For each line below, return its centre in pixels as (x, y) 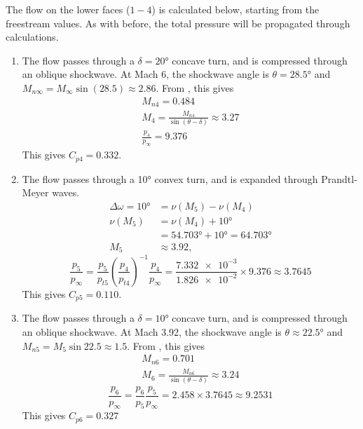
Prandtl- (339, 178)
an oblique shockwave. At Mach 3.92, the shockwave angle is (152, 332)
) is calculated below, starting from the (235, 9)
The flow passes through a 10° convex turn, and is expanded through (170, 178)
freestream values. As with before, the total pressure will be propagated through (178, 23)
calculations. (32, 37)
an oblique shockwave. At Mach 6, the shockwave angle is (145, 74)
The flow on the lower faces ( (68, 9)
